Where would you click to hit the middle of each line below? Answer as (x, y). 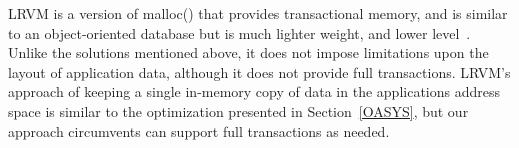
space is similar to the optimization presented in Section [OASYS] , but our (238, 110)
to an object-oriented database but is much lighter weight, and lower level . (239, 32)
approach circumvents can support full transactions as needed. (199, 130)
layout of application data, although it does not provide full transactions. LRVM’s (259, 71)
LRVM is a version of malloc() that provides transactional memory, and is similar (258, 13)
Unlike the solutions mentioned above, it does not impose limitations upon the (248, 52)
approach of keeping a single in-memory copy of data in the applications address (254, 91)
